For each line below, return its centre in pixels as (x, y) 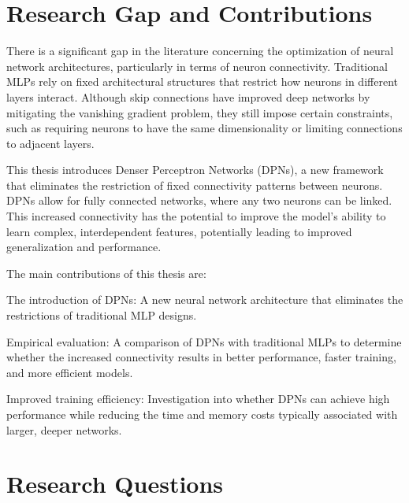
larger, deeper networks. (64, 429)
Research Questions (115, 484)
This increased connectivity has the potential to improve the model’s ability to (196, 216)
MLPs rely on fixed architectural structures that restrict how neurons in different (202, 81)
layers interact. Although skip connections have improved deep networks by (188, 96)
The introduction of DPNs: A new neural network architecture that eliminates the (205, 300)
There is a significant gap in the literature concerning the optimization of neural (200, 51)
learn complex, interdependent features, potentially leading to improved (179, 231)
